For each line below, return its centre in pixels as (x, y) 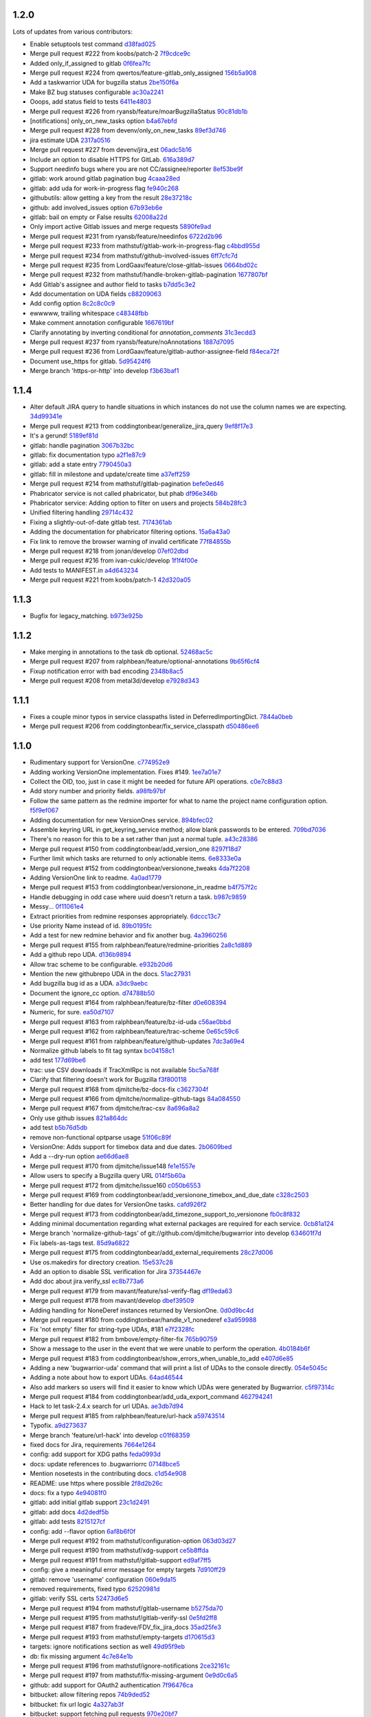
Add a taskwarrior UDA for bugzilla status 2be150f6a (104, 82)
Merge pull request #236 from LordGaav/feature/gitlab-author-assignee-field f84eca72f (155, 352)
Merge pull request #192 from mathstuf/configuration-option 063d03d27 (133, 1540)
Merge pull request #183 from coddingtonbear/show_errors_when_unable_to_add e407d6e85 (162, 1358)
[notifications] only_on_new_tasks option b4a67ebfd (104, 121)
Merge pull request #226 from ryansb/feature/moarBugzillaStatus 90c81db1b (139, 111)
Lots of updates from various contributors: (73, 32)
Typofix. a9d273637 (58, 1426)
